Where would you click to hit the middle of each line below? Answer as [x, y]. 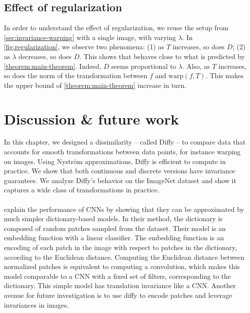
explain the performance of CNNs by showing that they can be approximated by [124, 209]
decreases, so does [45, 56]
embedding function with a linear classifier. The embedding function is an [114, 238]
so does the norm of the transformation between [76, 75]
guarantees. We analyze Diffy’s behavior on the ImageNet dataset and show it [120, 180]
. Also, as [196, 66]
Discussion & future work [91, 118]
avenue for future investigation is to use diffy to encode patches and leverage [118, 295]
